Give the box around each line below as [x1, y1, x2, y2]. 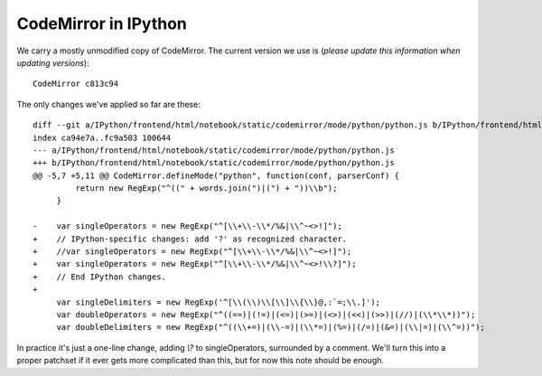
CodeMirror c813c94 [33, 79, 119, 89]
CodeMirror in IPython [16, 14, 187, 33]
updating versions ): [16, 57, 89, 68]
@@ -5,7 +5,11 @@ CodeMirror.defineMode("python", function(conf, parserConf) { [33, 170, 400, 181]
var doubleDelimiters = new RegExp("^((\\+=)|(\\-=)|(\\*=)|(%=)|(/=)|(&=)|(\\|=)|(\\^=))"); [56, 322, 485, 333]
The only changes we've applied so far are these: [16, 99, 201, 109]
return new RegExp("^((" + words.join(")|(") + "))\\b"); [75, 183, 338, 193]
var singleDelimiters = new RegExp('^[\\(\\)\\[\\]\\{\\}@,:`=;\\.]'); [56, 296, 381, 307]
